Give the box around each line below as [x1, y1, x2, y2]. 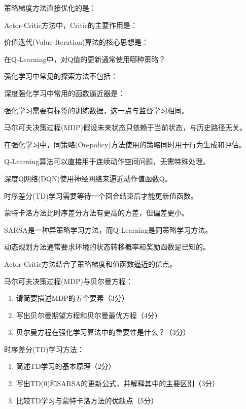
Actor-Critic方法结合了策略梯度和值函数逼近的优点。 [4, 258, 177, 269]
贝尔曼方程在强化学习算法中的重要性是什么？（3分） [16, 327, 190, 337]
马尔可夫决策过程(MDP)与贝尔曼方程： [4, 275, 133, 286]
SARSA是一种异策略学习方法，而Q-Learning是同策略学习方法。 [4, 224, 213, 235]
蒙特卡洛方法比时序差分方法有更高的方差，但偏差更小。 [4, 207, 189, 218]
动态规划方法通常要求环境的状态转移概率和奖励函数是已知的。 [4, 241, 210, 252]
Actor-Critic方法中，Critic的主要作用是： [4, 19, 138, 30]
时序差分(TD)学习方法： [4, 343, 84, 354]
